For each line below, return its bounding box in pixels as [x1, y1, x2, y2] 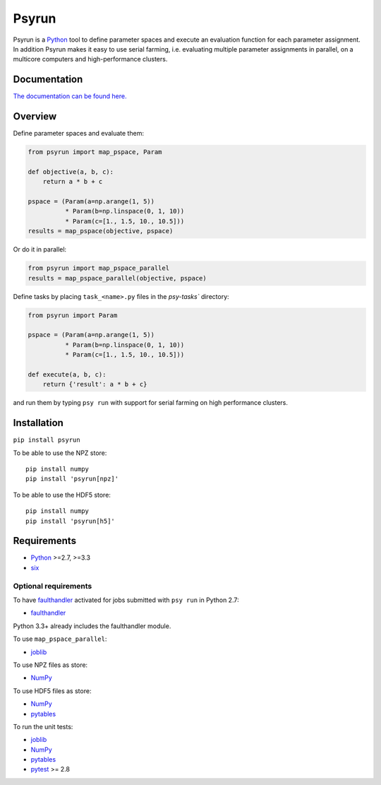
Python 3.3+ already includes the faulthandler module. [13, 622, 171, 630]
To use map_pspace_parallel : [13, 635, 107, 643]
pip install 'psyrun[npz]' [25, 475, 119, 483]
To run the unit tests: [13, 722, 73, 731]
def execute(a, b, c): [28, 370, 107, 378]
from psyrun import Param [28, 311, 118, 319]
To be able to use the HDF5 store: [13, 490, 111, 499]
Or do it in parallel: [13, 245, 67, 254]
